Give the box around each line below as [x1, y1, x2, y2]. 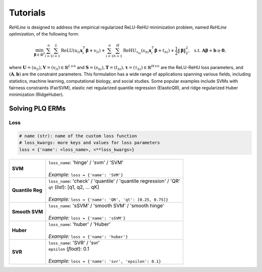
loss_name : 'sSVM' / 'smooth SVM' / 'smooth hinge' [48, 202, 164, 209]
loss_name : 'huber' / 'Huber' [48, 220, 111, 227]
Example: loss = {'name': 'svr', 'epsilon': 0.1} [48, 257, 162, 264]
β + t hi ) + [154, 48, 175, 54]
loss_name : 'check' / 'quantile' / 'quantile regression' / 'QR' [48, 178, 180, 184]
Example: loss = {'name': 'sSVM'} [48, 214, 126, 221]
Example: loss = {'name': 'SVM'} [48, 171, 123, 178]
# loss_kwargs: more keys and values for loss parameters [19, 140, 160, 145]
